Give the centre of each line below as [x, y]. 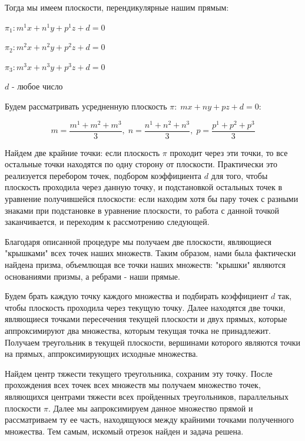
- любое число [37, 86]
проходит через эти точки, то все [229, 152]
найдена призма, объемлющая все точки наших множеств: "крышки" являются [145, 265]
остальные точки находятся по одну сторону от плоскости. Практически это [141, 164]
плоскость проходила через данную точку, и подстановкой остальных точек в [144, 187]
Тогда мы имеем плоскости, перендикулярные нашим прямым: [117, 7]
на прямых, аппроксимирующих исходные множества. [102, 354]
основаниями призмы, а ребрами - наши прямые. [92, 276]
